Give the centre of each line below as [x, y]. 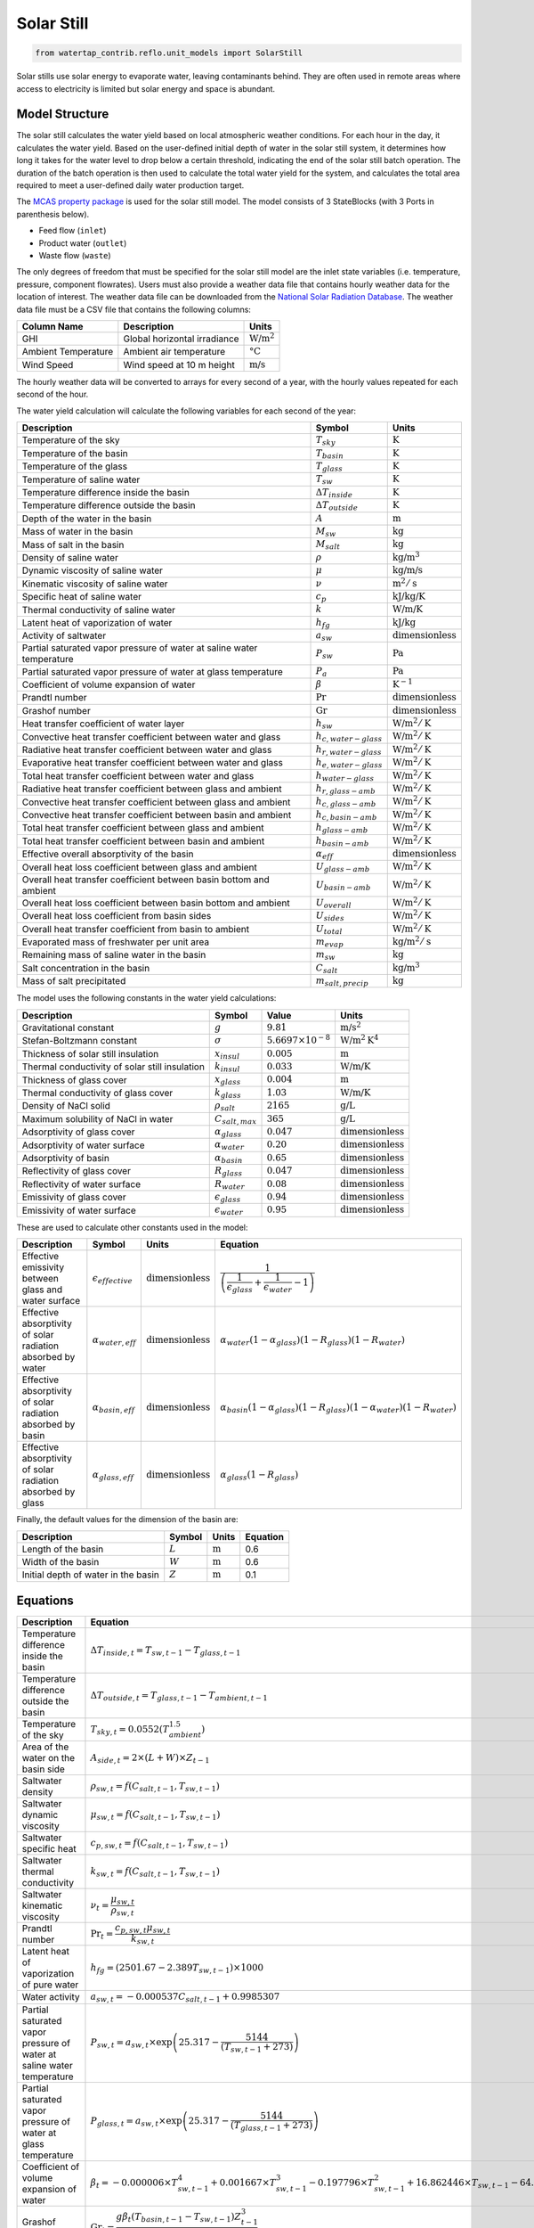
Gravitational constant [68, 1028]
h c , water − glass [349, 737]
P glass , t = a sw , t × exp [136, 2122]
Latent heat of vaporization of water [97, 622]
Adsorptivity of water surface [84, 1145]
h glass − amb [342, 828]
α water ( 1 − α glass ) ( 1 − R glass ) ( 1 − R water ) [312, 1340]
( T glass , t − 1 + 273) [271, 2126]
